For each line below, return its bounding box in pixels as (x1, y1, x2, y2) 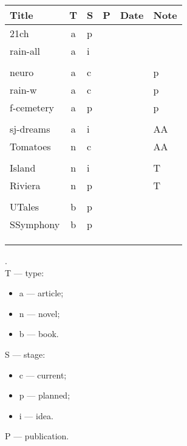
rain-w (10, 83, 37, 97)
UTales (10, 200, 39, 214)
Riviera (10, 178, 41, 192)
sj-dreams (10, 122, 50, 136)
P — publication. (5, 430, 69, 442)
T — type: (5, 266, 44, 279)
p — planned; (19, 389, 70, 402)
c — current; (19, 368, 67, 381)
